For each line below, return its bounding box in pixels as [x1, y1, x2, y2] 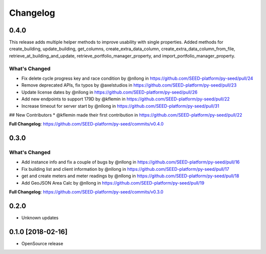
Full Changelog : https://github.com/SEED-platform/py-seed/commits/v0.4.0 [9, 121, 164, 127]
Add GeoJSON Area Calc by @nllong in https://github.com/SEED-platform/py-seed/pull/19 [21, 180, 204, 186]
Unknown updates [21, 215, 59, 221]
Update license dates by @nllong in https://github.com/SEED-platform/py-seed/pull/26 [21, 89, 198, 95]
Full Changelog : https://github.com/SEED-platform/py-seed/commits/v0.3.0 [9, 189, 164, 195]
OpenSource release [21, 240, 64, 246]
